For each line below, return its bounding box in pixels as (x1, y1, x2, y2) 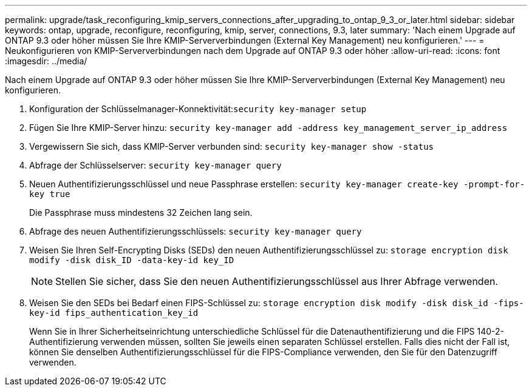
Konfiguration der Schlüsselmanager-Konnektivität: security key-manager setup (29, 104, 367, 114)
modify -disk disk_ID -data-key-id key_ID (29, 255, 234, 265)
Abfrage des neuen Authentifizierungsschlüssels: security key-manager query (29, 226, 362, 236)
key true (29, 189, 70, 199)
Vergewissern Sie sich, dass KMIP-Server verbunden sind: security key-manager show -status (29, 141, 434, 152)
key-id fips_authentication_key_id (29, 308, 199, 318)
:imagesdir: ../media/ (5, 56, 87, 66)
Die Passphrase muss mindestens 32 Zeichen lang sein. (29, 207, 253, 218)
